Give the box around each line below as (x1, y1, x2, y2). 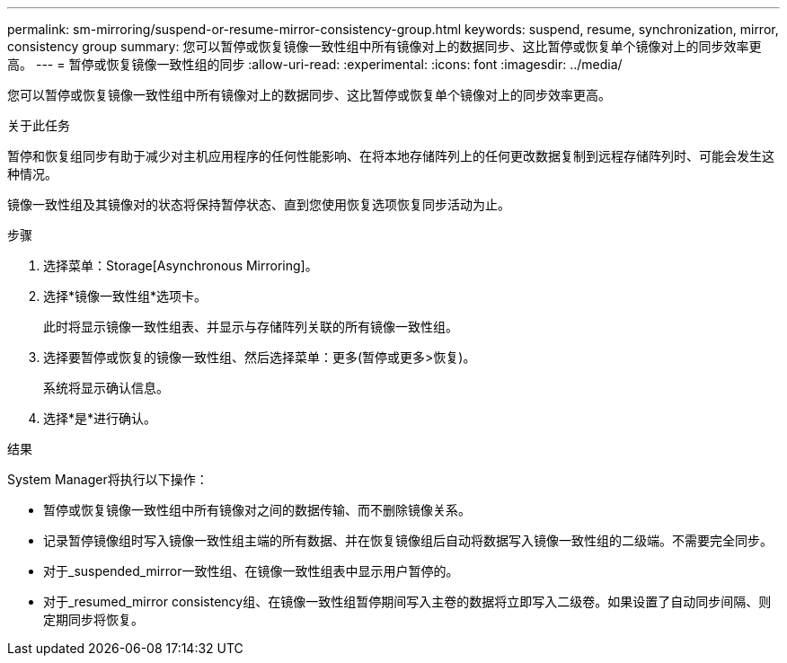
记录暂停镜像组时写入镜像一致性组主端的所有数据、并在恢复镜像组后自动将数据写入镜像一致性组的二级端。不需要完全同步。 (43, 533, 773, 548)
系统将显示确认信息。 (43, 380, 169, 395)
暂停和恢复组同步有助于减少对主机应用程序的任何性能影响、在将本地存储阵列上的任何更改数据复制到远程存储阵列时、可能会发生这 (7, 148, 774, 164)
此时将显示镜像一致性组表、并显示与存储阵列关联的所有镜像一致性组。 (43, 319, 458, 334)
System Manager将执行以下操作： (7, 472, 208, 487)
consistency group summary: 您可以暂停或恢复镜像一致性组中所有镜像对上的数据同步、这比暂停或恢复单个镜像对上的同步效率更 (7, 39, 762, 54)
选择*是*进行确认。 (43, 411, 157, 426)
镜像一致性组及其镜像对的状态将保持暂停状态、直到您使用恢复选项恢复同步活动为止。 (7, 197, 510, 212)
